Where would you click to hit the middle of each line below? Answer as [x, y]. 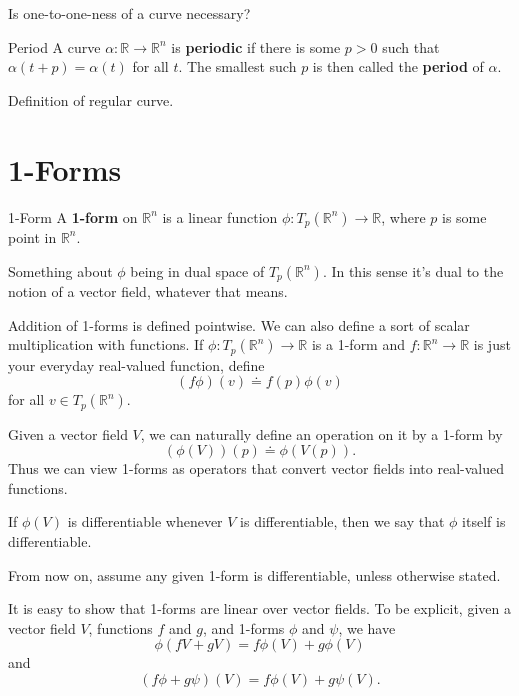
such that [411, 46]
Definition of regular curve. [91, 99]
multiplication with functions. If [106, 344]
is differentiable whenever [145, 521]
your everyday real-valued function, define [136, 364]
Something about [60, 270]
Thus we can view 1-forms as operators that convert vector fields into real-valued [256, 468]
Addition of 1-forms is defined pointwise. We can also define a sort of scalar [239, 324]
